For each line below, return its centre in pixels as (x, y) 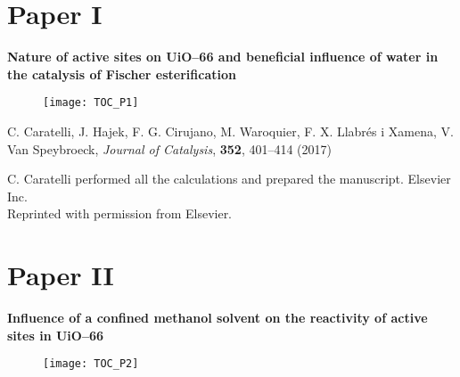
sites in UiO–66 (56, 335)
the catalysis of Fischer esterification (122, 74)
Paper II (61, 275)
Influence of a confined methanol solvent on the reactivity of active (218, 318)
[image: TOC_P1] (91, 103)
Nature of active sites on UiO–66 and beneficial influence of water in (223, 57)
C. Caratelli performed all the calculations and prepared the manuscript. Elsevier (229, 179)
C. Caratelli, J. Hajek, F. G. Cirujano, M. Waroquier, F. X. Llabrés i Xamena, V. (230, 131)
